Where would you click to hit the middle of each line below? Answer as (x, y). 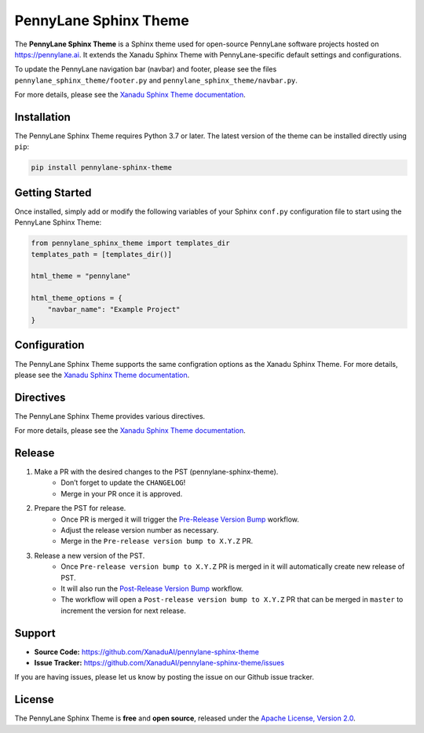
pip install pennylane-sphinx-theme (102, 168)
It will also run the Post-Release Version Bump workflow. (152, 588)
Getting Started (53, 192)
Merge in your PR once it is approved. (122, 493)
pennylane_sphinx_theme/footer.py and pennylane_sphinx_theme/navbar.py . (156, 80)
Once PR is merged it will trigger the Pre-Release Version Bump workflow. (180, 519)
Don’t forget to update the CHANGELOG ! (123, 482)
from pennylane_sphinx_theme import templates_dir (131, 243)
